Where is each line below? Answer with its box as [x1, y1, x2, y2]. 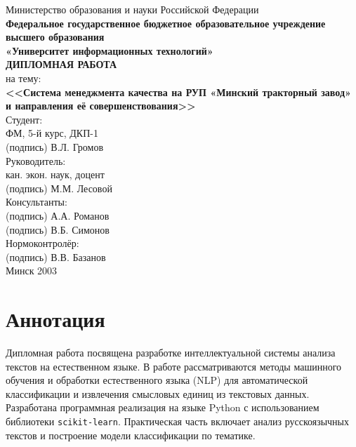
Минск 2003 [6, 263, 58, 278]
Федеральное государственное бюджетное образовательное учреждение [6, 15, 326, 30]
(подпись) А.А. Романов [6, 208, 110, 222]
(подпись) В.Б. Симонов [6, 222, 110, 236]
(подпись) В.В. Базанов [6, 249, 106, 264]
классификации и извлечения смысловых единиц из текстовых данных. [6, 386, 310, 401]
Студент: [6, 112, 43, 126]
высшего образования [6, 29, 105, 44]
